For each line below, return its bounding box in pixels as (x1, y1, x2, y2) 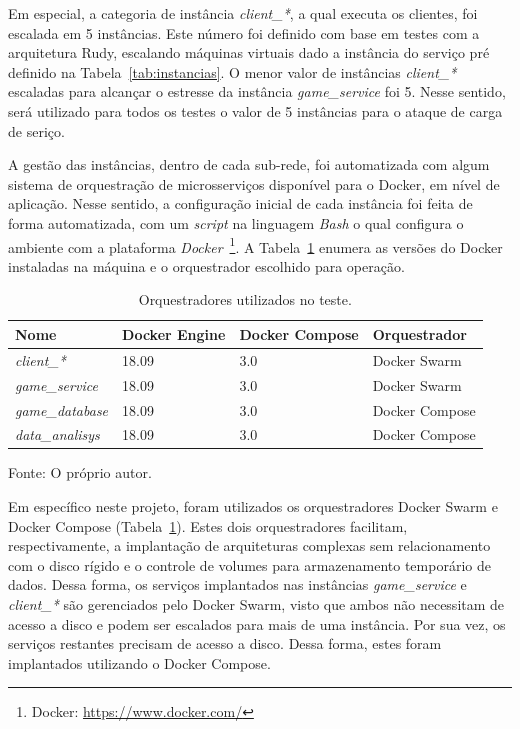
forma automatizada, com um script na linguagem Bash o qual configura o (8, 212, 464, 233)
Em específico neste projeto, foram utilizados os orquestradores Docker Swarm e (8, 496, 498, 517)
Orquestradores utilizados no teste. (138, 289, 352, 310)
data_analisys (15, 424, 100, 445)
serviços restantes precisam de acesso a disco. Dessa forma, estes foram (8, 633, 442, 654)
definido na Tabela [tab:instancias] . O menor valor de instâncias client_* (8, 61, 457, 82)
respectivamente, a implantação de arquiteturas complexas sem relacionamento (8, 535, 491, 556)
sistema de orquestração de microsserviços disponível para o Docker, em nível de (8, 173, 500, 194)
